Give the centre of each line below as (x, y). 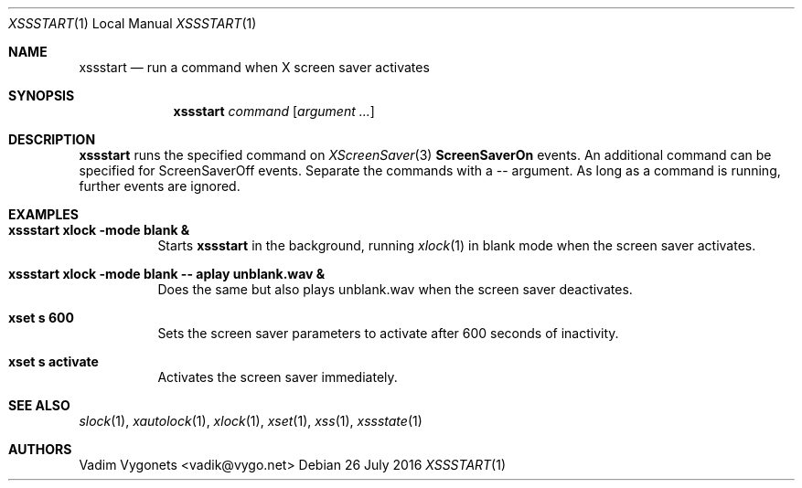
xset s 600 (41, 318)
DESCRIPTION (52, 139)
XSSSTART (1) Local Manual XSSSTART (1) (133, 23)
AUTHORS (40, 449)
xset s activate (53, 361)
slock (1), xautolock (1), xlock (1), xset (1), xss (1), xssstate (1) (251, 421)
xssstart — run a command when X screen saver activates (254, 67)
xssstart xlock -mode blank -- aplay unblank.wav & (167, 274)
